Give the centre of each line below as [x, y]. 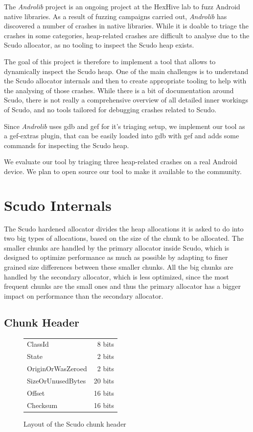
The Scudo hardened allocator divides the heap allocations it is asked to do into [124, 228]
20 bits [104, 380]
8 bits [106, 344]
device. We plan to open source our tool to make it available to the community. [123, 171]
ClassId [38, 344]
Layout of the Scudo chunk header [75, 423]
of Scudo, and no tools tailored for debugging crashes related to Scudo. [110, 109]
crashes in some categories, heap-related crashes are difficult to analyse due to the [127, 35]
